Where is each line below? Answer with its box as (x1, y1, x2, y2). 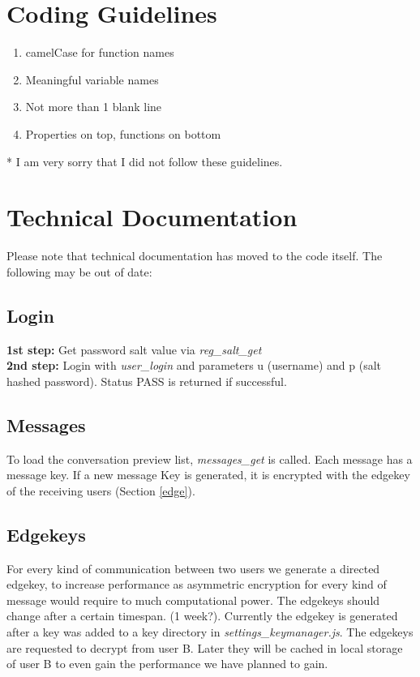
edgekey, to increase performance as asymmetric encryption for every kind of (6, 576, 387, 593)
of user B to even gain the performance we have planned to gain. (6, 655, 328, 672)
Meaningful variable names (25, 71, 159, 88)
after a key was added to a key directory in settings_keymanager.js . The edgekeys (6, 623, 414, 640)
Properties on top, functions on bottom (25, 125, 221, 142)
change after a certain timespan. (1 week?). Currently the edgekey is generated (6, 607, 398, 624)
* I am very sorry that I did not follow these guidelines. (6, 152, 283, 169)
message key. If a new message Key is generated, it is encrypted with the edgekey (6, 466, 410, 483)
